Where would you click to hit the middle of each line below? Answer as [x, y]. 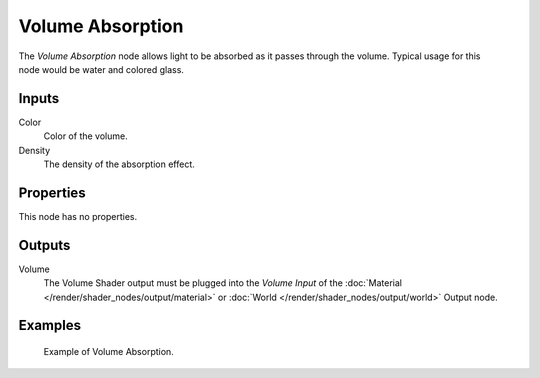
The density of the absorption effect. [119, 164]
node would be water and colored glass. [101, 69]
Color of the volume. [86, 136]
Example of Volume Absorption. [108, 352]
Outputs [44, 245]
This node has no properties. [78, 216]
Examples [50, 325]
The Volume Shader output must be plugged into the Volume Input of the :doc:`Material [222, 283]
